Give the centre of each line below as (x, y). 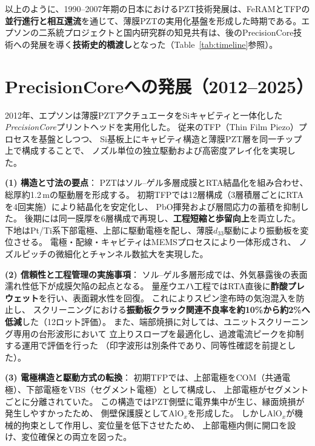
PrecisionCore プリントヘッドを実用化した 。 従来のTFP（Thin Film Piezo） (152, 127)
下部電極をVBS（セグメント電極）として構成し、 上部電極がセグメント (167, 389)
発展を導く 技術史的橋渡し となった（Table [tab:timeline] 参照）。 (154, 44)
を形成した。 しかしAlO (235, 413)
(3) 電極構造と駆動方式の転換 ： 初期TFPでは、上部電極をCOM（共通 (144, 377)
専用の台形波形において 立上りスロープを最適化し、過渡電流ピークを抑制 (158, 333)
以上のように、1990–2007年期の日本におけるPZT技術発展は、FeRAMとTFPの (157, 8)
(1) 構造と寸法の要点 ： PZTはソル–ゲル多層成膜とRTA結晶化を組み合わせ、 (157, 182)
